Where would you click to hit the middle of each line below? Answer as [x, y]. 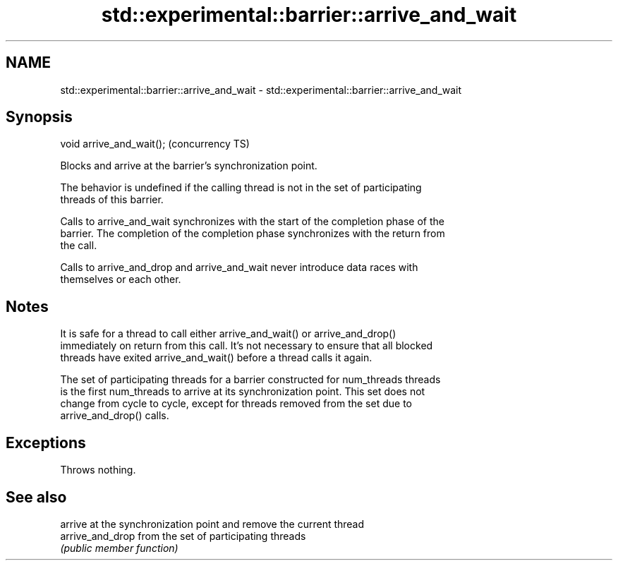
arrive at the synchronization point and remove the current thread [212, 524]
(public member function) [119, 548]
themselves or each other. [121, 279]
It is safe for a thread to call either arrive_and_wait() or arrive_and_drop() [228, 334]
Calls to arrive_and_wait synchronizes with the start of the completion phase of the [252, 222]
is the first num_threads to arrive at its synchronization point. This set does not [243, 392]
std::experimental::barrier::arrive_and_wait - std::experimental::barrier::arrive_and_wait [261, 90]
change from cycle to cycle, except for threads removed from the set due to [236, 404]
